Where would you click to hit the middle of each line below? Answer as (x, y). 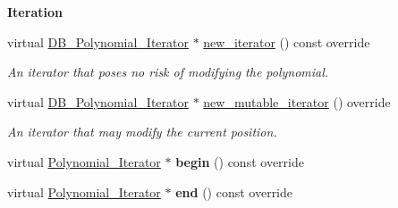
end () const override (234, 191)
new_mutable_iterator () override (297, 101)
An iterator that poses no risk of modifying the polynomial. (168, 72)
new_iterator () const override (287, 42)
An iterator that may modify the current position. (142, 132)
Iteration (35, 12)
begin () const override (240, 161)
